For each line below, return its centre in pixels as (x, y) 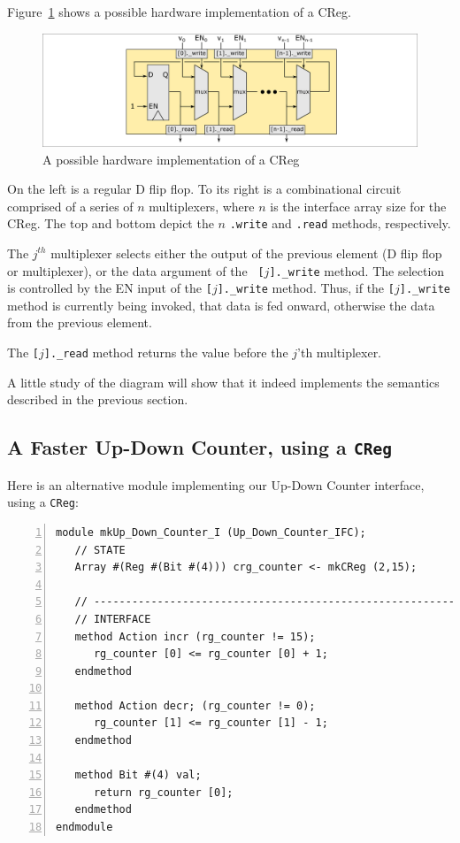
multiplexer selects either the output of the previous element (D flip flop (246, 253)
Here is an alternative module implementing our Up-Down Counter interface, (216, 484)
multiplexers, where (202, 206)
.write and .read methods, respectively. (340, 223)
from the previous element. (80, 322)
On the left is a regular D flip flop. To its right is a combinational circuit (204, 189)
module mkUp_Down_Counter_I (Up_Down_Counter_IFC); (211, 532)
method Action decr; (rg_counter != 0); (195, 705)
